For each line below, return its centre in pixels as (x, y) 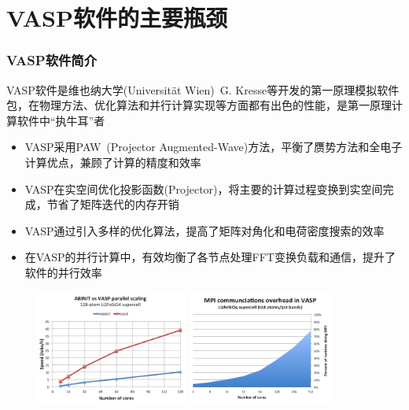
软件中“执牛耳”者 (61, 120)
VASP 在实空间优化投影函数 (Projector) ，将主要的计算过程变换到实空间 (204, 188)
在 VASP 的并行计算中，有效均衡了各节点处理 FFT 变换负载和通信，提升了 (210, 257)
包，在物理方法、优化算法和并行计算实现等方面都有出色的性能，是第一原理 (199, 105)
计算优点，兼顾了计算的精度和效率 (113, 162)
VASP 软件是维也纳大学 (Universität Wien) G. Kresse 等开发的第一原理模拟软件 (203, 89)
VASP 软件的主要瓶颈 (117, 18)
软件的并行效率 (63, 272)
